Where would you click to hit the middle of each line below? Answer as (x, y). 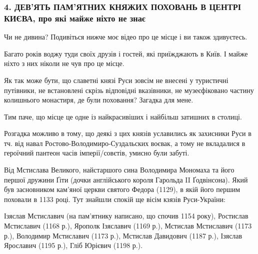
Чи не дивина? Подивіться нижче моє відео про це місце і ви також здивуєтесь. (126, 37)
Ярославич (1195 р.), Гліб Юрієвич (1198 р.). (73, 245)
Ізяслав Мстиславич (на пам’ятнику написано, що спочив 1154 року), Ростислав (126, 216)
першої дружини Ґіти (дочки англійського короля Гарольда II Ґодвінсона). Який (126, 179)
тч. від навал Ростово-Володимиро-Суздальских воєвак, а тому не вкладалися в (125, 143)
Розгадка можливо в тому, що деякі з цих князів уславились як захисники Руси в (128, 133)
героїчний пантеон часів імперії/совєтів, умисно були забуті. (97, 153)
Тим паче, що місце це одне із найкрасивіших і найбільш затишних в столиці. (123, 116)
